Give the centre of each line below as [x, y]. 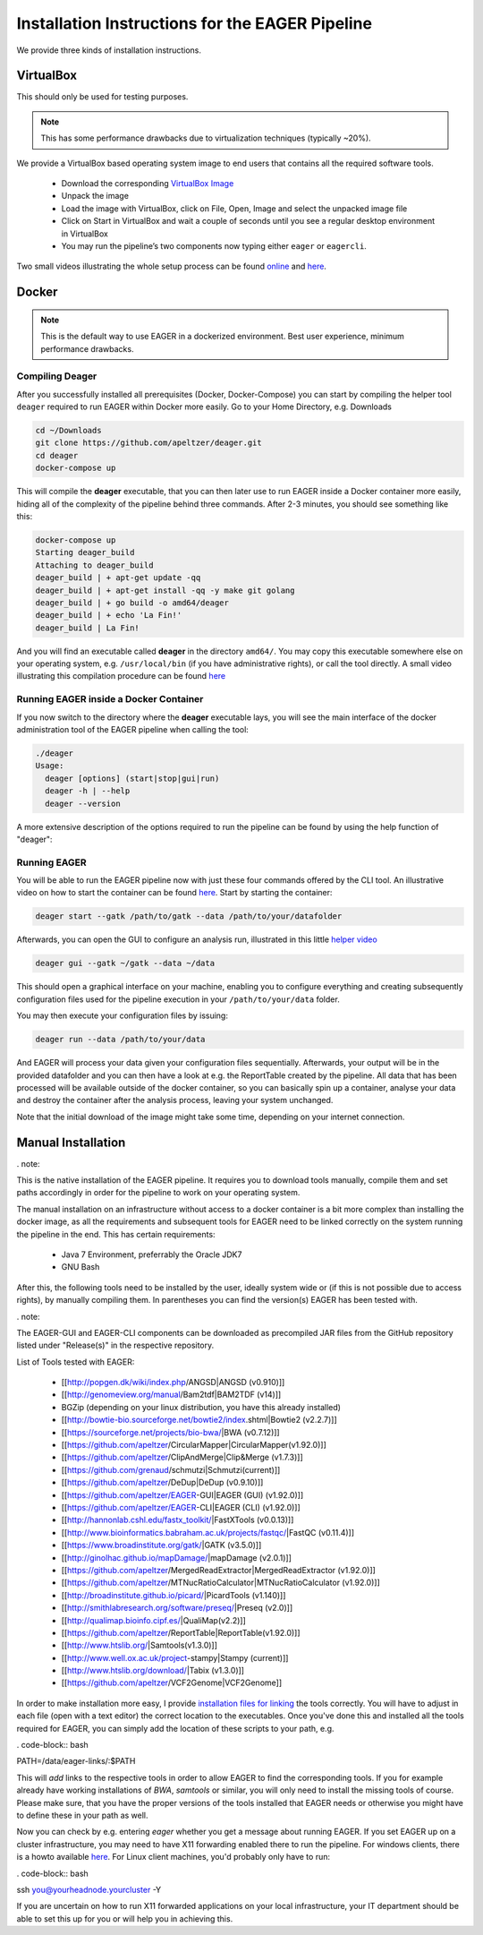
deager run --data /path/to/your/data [120, 1040]
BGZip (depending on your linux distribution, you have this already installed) [201, 1407]
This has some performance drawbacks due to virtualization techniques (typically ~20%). [206, 138]
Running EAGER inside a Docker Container [110, 699]
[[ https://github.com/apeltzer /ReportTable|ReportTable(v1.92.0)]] [181, 1632]
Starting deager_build [85, 552]
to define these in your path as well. [82, 1815]
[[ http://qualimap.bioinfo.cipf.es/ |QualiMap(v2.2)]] [153, 1620]
